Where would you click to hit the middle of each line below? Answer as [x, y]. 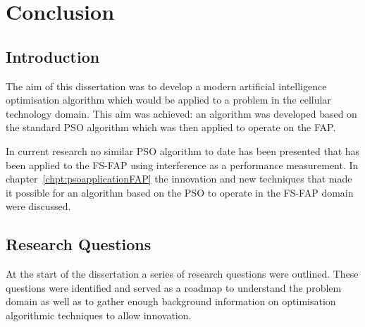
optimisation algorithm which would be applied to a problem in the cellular [168, 100]
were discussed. [38, 206]
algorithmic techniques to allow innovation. [99, 315]
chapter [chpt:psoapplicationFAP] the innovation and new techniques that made [179, 179]
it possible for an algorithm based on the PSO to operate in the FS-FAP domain [180, 192]
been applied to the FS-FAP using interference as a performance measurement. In [182, 165]
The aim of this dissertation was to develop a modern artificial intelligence [166, 86]
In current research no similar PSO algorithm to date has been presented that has [183, 150]
